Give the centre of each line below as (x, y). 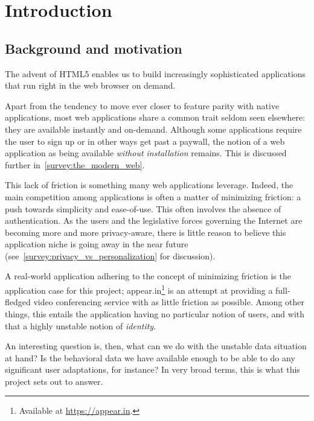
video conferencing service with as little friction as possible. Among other (169, 302)
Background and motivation (94, 48)
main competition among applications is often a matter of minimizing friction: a (153, 196)
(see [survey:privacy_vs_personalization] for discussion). (110, 255)
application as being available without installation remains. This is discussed (146, 153)
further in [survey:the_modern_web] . (75, 164)
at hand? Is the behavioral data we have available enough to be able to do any (150, 357)
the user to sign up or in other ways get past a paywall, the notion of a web (145, 141)
